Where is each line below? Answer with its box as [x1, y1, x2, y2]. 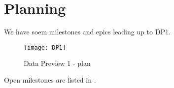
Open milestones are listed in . [4, 74, 96, 85]
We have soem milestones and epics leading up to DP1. [4, 27, 171, 37]
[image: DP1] [24, 44, 66, 51]
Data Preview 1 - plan [24, 58, 91, 68]
